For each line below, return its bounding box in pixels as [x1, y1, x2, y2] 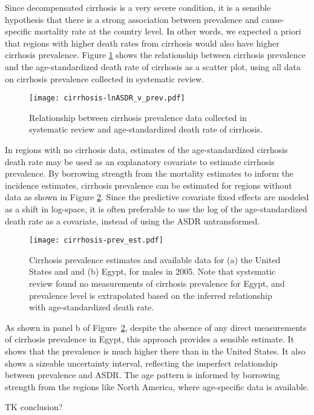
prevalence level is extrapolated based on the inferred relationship [29, 289, 272, 301]
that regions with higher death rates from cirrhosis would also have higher [5, 36, 280, 49]
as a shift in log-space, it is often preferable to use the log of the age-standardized [5, 202, 307, 215]
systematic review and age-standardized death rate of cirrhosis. [29, 123, 263, 136]
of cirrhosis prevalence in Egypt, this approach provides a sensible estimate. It [5, 333, 295, 345]
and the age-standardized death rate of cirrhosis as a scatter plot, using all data [5, 60, 301, 73]
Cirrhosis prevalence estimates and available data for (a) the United [29, 253, 281, 266]
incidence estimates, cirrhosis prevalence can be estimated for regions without [5, 178, 292, 191]
